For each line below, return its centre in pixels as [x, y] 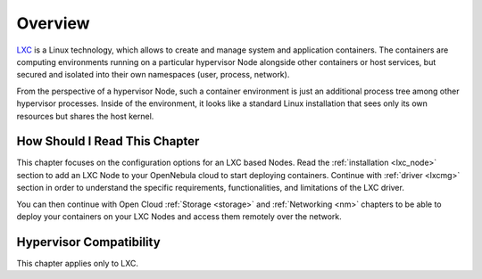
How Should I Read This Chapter [108, 141]
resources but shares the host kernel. [85, 116]
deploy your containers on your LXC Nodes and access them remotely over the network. [179, 216]
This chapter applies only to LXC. [77, 263]
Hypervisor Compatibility [88, 242]
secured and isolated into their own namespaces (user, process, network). [153, 75]
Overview [53, 23]
